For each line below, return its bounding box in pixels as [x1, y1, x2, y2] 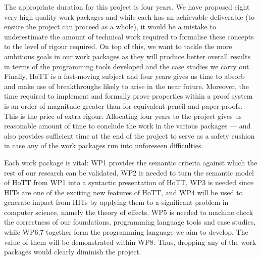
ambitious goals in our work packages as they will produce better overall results [4, 51, 250, 61]
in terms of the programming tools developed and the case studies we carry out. [4, 61, 251, 71]
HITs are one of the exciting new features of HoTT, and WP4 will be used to [4, 187, 243, 197]
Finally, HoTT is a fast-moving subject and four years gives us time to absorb [4, 71, 245, 81]
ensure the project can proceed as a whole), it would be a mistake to [4, 21, 216, 32]
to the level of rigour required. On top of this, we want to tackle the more [4, 41, 232, 52]
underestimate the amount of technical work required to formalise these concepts [4, 31, 254, 41]
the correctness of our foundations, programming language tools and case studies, [4, 216, 256, 227]
